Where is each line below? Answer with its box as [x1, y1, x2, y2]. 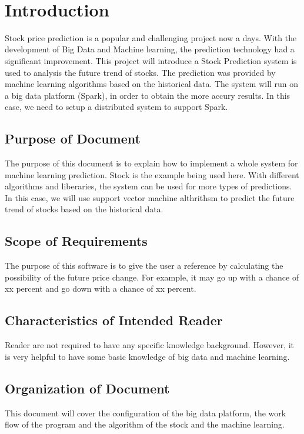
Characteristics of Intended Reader [5, 311, 223, 329]
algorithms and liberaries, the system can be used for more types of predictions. [5, 180, 292, 192]
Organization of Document [5, 379, 170, 397]
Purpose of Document [5, 129, 141, 148]
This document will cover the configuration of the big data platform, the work [5, 406, 286, 419]
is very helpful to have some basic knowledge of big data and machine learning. [5, 350, 290, 362]
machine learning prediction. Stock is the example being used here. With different [5, 168, 299, 181]
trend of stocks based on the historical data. [5, 203, 163, 215]
